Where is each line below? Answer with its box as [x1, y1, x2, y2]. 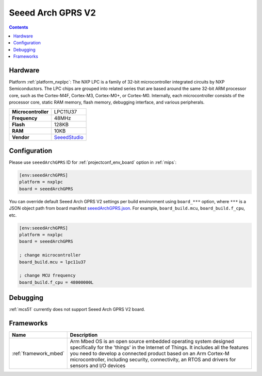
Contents [9, 24, 29, 30]
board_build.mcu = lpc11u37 [19, 259, 86, 265]
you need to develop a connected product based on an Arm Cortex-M [69, 350, 230, 357]
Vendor [12, 134, 30, 140]
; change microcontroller [19, 253, 81, 258]
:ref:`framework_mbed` [12, 350, 65, 357]
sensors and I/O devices [69, 362, 126, 369]
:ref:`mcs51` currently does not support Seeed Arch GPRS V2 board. [9, 307, 145, 312]
